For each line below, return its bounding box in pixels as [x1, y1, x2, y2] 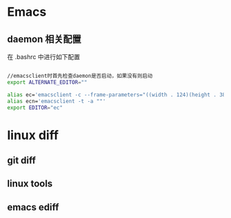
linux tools [7, 178, 53, 190]
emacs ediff [7, 201, 60, 213]
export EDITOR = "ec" [7, 104, 63, 111]
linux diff [7, 127, 59, 143]
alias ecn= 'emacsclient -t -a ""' [7, 98, 107, 105]
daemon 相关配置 [7, 33, 82, 45]
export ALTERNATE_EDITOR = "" [7, 78, 88, 86]
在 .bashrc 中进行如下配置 [7, 53, 80, 61]
